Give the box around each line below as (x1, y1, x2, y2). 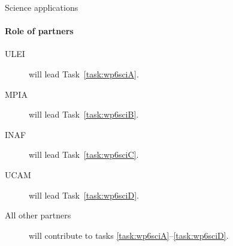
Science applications (5, 1, 78, 13)
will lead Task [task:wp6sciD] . (29, 188, 140, 201)
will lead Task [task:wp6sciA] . (29, 67, 139, 80)
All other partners (5, 209, 71, 221)
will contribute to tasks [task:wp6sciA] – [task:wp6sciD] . (29, 229, 229, 241)
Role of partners (5, 25, 74, 37)
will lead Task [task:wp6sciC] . (29, 148, 139, 161)
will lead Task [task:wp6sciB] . (29, 108, 139, 121)
